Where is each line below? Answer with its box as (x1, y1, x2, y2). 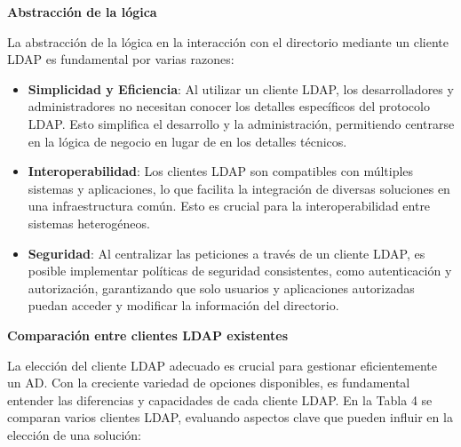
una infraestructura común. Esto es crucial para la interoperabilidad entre (28, 196, 431, 215)
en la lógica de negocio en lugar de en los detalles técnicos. (28, 132, 347, 150)
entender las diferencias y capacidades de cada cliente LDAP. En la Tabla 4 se (7, 390, 433, 409)
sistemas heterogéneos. (28, 213, 150, 232)
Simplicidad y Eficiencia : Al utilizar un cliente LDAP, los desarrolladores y (28, 79, 454, 98)
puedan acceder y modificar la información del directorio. (28, 296, 339, 315)
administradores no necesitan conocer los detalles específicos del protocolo (28, 97, 430, 116)
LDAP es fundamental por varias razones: (7, 50, 234, 68)
